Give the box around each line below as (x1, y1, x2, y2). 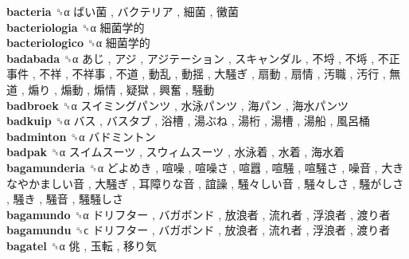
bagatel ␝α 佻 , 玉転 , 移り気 (6, 237, 158, 253)
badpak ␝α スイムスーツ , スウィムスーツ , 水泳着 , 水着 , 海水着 (6, 143, 345, 160)
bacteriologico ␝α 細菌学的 (6, 34, 150, 51)
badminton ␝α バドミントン (6, 128, 156, 144)
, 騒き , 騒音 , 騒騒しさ (6, 190, 123, 207)
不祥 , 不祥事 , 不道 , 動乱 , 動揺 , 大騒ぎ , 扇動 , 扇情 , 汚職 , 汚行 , (39, 65, 386, 82)
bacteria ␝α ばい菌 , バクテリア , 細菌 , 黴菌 (6, 3, 240, 19)
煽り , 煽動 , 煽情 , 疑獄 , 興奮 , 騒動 (28, 80, 215, 97)
